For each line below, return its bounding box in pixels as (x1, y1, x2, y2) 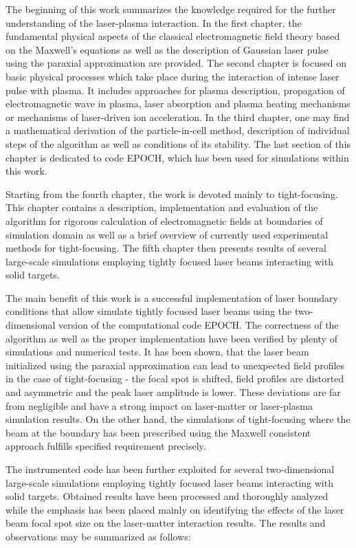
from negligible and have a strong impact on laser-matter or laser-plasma (5, 398, 313, 413)
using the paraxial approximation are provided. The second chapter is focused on (5, 56, 346, 70)
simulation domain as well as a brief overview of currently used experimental (5, 227, 329, 241)
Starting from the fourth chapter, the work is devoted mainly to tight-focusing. (5, 186, 338, 201)
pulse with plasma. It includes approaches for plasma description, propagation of (5, 83, 345, 97)
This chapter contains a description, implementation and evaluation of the (5, 200, 318, 215)
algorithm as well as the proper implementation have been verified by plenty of (5, 331, 337, 345)
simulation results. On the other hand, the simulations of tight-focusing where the (5, 412, 351, 426)
